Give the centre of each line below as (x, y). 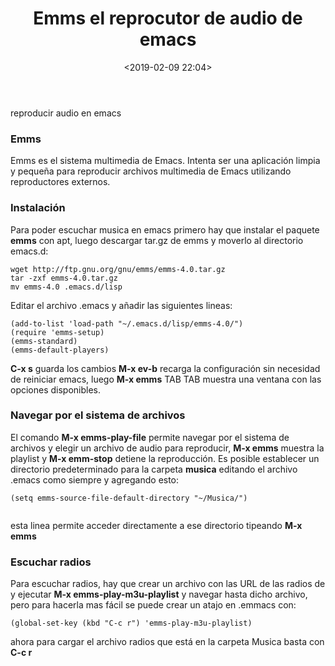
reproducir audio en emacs (66, 113)
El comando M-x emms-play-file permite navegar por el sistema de (150, 437)
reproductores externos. (60, 182)
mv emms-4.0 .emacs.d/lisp (66, 287)
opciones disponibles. (56, 389)
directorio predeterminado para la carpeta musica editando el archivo (154, 469)
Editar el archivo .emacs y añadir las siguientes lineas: (121, 305)
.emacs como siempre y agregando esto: (95, 479)
